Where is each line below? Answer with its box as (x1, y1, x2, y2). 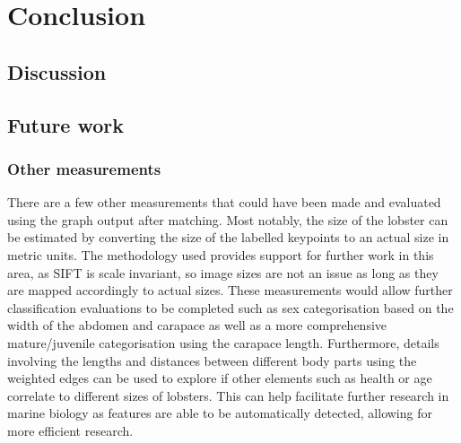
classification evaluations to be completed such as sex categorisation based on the (7, 298, 454, 317)
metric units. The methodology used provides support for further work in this (7, 245, 434, 264)
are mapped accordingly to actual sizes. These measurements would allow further (7, 281, 453, 300)
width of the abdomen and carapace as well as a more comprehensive (7, 316, 387, 334)
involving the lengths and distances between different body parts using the (7, 351, 417, 369)
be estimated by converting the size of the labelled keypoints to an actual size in (7, 228, 449, 247)
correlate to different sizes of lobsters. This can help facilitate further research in (7, 386, 449, 404)
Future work (7, 110, 125, 138)
